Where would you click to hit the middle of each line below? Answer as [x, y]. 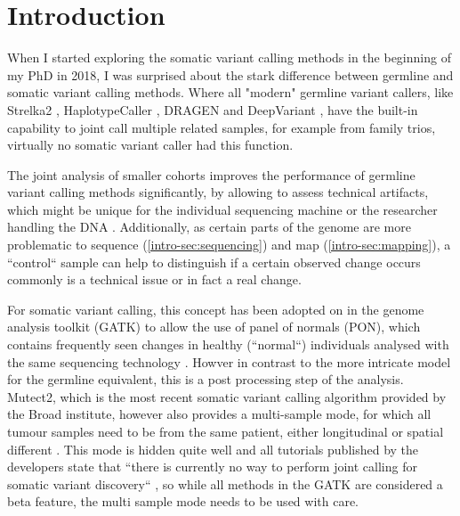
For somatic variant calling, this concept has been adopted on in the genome [216, 309]
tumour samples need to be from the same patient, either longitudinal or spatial [226, 431]
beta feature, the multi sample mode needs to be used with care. [183, 501]
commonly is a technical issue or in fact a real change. [154, 279]
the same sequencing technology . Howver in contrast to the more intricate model [229, 361]
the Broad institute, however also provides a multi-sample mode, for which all [219, 414]
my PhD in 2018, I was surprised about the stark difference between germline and [230, 74]
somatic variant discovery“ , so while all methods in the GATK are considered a [225, 483]
